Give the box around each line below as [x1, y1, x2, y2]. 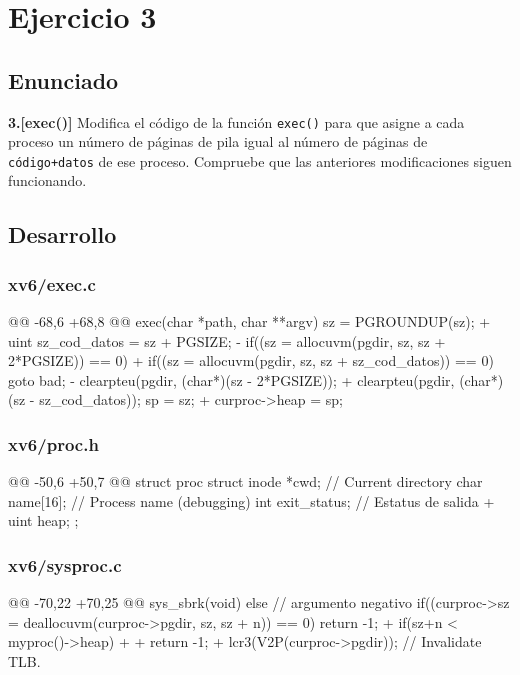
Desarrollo [8, 219, 117, 250]
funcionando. [8, 170, 87, 191]
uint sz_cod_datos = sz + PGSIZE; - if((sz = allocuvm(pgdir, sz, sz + [8, 330, 446, 351]
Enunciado [8, 64, 119, 95]
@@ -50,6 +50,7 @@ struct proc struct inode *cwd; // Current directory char [8, 471, 483, 492]
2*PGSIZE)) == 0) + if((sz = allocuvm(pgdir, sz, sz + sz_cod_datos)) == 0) [8, 350, 494, 371]
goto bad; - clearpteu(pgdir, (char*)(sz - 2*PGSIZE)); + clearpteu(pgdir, [8, 369, 455, 390]
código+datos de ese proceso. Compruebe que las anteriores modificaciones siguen [8, 150, 512, 171]
